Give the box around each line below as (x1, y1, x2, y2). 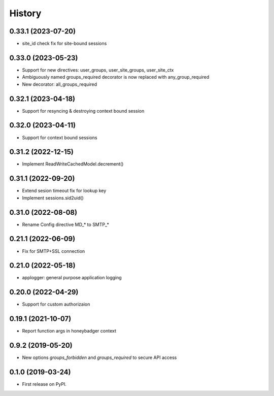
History (9, 8, 42, 19)
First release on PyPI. (22, 381, 67, 387)
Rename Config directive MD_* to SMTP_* (22, 221, 109, 227)
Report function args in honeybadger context (22, 328, 116, 334)
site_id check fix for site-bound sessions (22, 41, 107, 47)
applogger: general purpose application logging (22, 275, 122, 281)
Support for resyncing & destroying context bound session (22, 108, 145, 114)
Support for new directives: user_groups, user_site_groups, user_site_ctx (22, 67, 174, 73)
